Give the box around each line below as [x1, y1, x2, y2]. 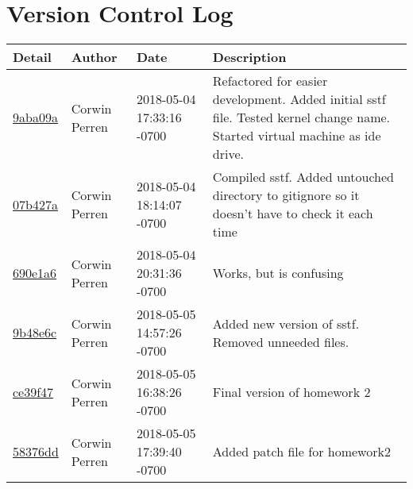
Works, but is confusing [212, 264, 344, 283]
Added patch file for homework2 [212, 442, 391, 461]
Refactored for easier [212, 71, 328, 90]
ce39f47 [13, 383, 54, 402]
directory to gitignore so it [212, 186, 360, 205]
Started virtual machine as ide [212, 126, 381, 145]
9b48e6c [13, 323, 57, 342]
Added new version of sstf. [212, 314, 360, 333]
